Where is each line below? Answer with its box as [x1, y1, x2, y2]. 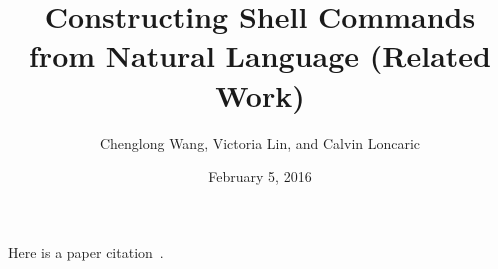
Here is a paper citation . [8, 241, 164, 262]
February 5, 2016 [208, 166, 312, 187]
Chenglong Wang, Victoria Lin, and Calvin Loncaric [99, 132, 421, 153]
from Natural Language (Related [29, 35, 491, 76]
